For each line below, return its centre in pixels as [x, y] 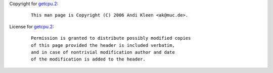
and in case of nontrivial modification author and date [103, 52]
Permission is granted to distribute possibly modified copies [111, 38]
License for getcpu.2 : [32, 26]
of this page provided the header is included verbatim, [103, 45]
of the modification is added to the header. [88, 59]
